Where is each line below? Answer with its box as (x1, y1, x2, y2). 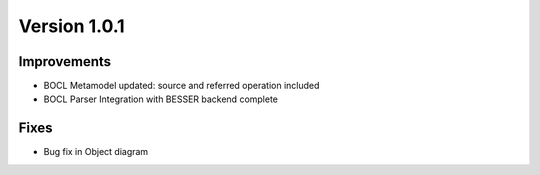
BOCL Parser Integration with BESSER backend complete (43, 93, 279, 105)
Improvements (18, 53, 112, 70)
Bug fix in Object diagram (43, 146, 149, 158)
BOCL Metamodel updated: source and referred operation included (43, 80, 320, 92)
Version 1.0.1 (18, 15, 125, 37)
